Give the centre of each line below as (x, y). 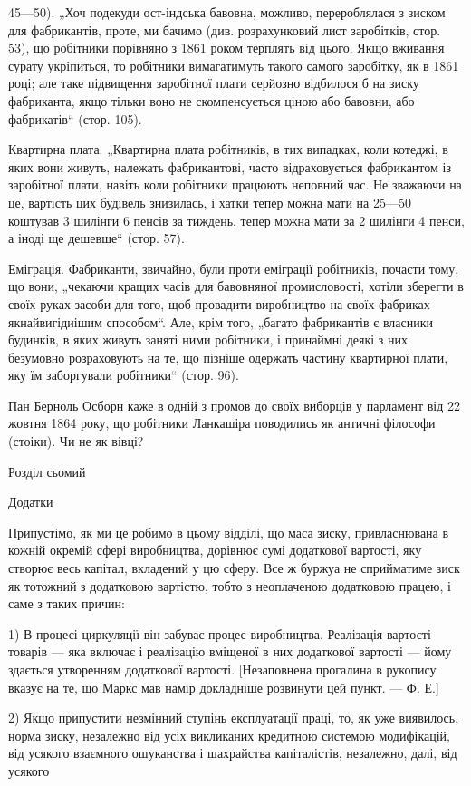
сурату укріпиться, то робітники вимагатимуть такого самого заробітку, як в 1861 (234, 65)
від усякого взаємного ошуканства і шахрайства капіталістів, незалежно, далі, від (233, 753)
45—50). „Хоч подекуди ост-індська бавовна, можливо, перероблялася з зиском (227, 12)
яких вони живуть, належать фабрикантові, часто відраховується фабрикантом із (230, 166)
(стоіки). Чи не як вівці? (76, 441)
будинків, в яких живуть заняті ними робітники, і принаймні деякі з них (208, 340)
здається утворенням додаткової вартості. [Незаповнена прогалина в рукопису (222, 669)
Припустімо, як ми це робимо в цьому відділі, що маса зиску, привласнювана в (229, 532)
